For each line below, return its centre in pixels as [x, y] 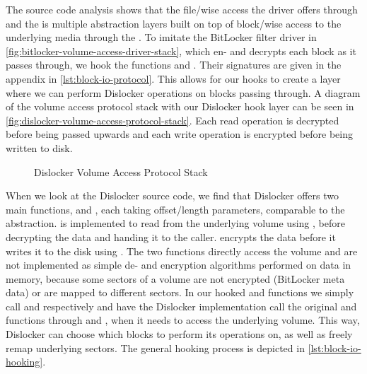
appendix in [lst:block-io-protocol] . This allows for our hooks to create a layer [173, 78]
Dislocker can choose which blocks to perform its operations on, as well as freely [179, 334]
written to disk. [39, 147]
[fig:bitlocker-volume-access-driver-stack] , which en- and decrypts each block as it [181, 51]
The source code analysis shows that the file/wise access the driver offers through [182, 9]
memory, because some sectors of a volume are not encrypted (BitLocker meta [175, 278]
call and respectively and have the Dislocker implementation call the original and [181, 306]
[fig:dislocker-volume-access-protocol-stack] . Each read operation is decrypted [173, 120]
